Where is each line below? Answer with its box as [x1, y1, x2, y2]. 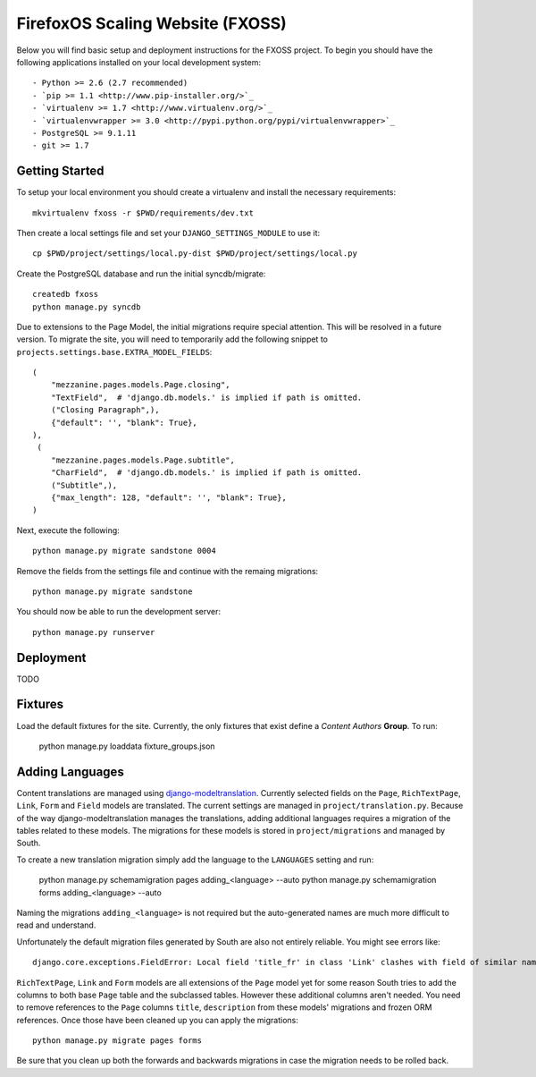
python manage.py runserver [32, 627, 155, 637]
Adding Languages [16, 764, 124, 779]
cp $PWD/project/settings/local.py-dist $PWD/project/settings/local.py [32, 249, 357, 259]
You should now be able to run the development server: [16, 606, 222, 617]
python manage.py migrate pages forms [32, 1036, 203, 1046]
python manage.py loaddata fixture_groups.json [38, 741, 215, 751]
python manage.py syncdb [32, 301, 141, 312]
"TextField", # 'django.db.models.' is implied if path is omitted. [50, 392, 363, 403]
